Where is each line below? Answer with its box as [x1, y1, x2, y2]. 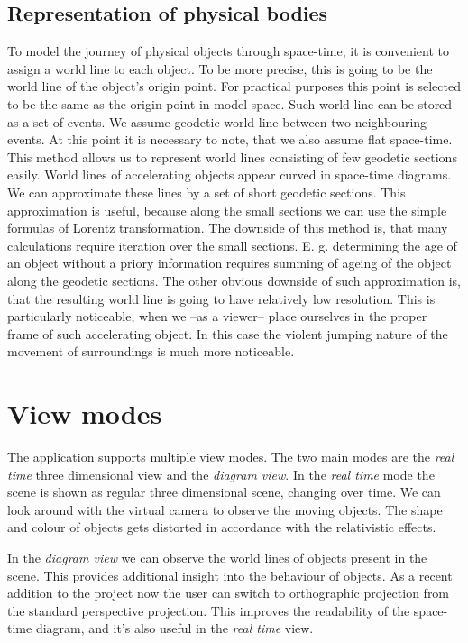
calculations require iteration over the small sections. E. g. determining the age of [7, 235, 457, 254]
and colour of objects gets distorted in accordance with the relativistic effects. [7, 518, 436, 537]
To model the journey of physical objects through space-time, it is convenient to [7, 41, 449, 60]
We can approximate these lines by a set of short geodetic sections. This [7, 182, 406, 201]
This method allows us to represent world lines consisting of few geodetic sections [7, 147, 457, 166]
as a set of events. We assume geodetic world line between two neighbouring [7, 112, 427, 131]
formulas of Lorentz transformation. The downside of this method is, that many [7, 218, 448, 237]
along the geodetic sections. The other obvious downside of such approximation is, [7, 271, 461, 289]
